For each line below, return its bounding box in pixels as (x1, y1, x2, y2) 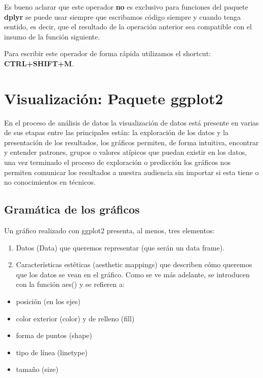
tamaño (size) (16, 364, 59, 374)
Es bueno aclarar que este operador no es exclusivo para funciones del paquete (4, 2, 248, 12)
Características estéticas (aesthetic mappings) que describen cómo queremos (16, 259, 252, 270)
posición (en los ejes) (16, 296, 81, 307)
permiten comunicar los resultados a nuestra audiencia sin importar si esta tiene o (4, 166, 259, 177)
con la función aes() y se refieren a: (16, 279, 125, 289)
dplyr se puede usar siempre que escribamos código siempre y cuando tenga (4, 11, 241, 22)
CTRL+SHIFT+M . (4, 58, 74, 68)
